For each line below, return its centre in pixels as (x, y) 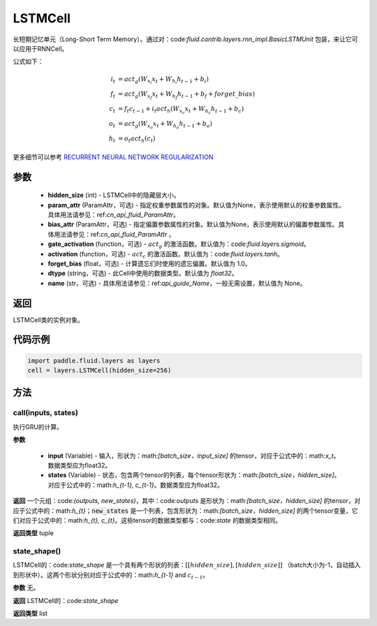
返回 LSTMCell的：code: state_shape (66, 600)
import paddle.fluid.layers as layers (94, 361)
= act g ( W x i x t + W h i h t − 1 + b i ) (163, 80)
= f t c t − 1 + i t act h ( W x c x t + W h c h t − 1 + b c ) (181, 110)
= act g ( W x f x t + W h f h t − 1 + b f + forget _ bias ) (186, 95)
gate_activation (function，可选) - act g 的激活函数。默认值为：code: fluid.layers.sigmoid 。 (179, 245)
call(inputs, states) (45, 413)
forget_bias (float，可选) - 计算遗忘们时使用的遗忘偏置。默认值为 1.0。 (149, 263)
